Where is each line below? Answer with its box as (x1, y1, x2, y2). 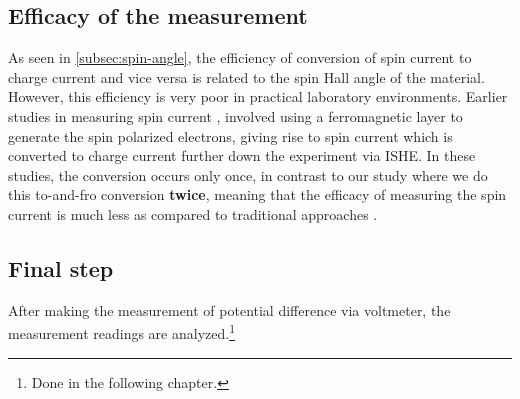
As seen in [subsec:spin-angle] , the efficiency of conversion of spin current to (8, 47, 472, 68)
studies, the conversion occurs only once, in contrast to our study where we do (8, 164, 488, 185)
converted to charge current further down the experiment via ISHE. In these (8, 145, 476, 166)
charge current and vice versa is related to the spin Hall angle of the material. (8, 66, 485, 87)
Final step (8, 252, 114, 283)
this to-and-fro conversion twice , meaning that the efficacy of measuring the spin (8, 184, 507, 205)
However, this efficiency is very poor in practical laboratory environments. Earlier (8, 86, 508, 107)
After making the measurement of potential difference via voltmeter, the (8, 299, 451, 320)
